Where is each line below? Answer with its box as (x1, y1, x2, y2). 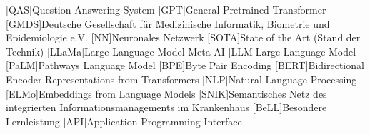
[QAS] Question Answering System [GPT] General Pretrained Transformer (6, 2, 326, 16)
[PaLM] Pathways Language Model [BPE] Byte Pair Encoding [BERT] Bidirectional (6, 58, 364, 73)
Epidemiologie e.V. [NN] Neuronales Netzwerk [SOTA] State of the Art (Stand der (6, 30, 361, 45)
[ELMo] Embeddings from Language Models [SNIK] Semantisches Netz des (6, 86, 327, 100)
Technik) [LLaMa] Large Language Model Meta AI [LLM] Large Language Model (6, 43, 356, 58)
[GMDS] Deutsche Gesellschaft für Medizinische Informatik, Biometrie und (6, 16, 330, 31)
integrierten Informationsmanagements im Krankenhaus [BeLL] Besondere (6, 100, 327, 115)
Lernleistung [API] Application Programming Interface (6, 113, 242, 128)
